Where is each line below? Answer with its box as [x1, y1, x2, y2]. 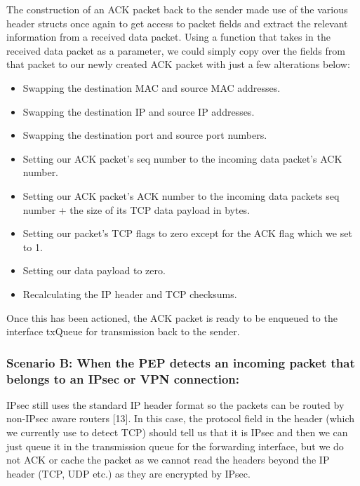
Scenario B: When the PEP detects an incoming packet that [6, 353, 355, 371]
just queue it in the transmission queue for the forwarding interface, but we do [6, 438, 344, 453]
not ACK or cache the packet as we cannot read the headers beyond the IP [6, 452, 330, 467]
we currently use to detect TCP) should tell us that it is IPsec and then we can [6, 425, 348, 440]
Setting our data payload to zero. [22, 263, 166, 278]
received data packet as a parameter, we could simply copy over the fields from [6, 43, 345, 58]
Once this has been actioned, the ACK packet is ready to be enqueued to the [6, 310, 338, 325]
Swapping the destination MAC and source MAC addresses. [22, 80, 281, 95]
